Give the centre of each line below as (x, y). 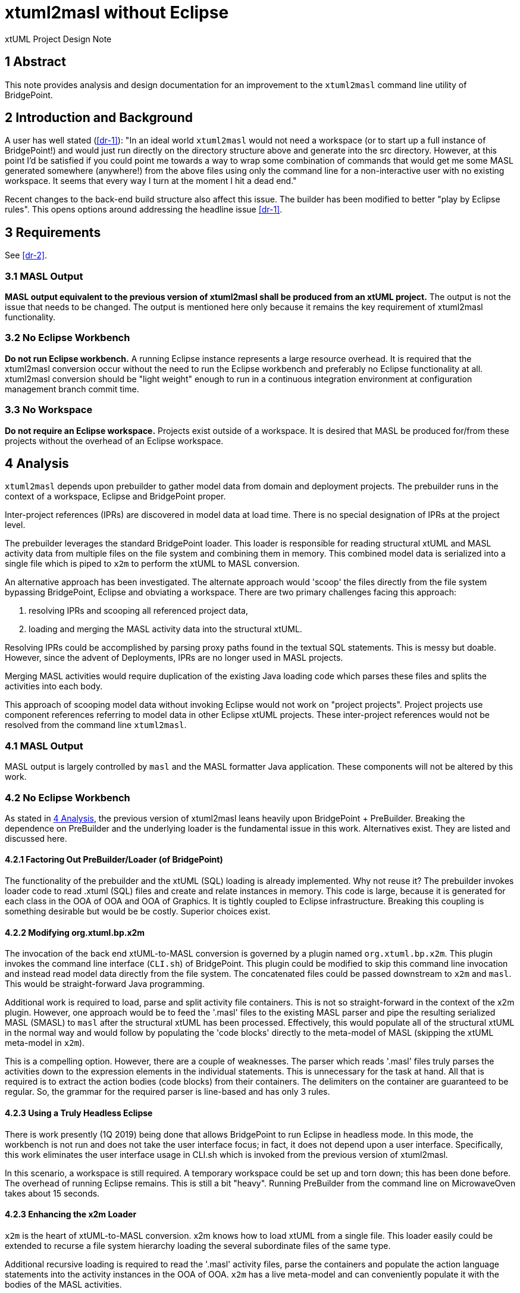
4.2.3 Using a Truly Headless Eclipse (79, 1113)
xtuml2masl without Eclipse (117, 13)
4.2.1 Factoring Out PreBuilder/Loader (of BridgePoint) (114, 860)
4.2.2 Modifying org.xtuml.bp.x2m (75, 932)
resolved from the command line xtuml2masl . (96, 725)
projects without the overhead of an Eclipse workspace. (114, 441)
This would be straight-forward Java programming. (105, 984)
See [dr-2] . (26, 255)
